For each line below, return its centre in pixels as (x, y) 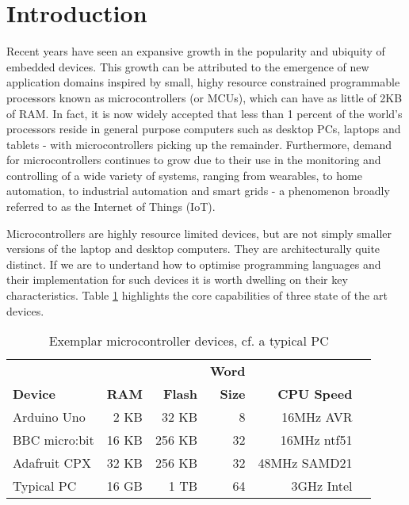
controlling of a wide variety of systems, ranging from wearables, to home (184, 175)
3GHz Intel (322, 486)
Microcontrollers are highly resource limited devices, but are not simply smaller (199, 233)
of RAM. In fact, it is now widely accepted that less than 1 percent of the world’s (204, 113)
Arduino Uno (49, 417)
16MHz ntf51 (316, 440)
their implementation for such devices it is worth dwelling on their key (177, 279)
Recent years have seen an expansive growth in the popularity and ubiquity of (196, 51)
